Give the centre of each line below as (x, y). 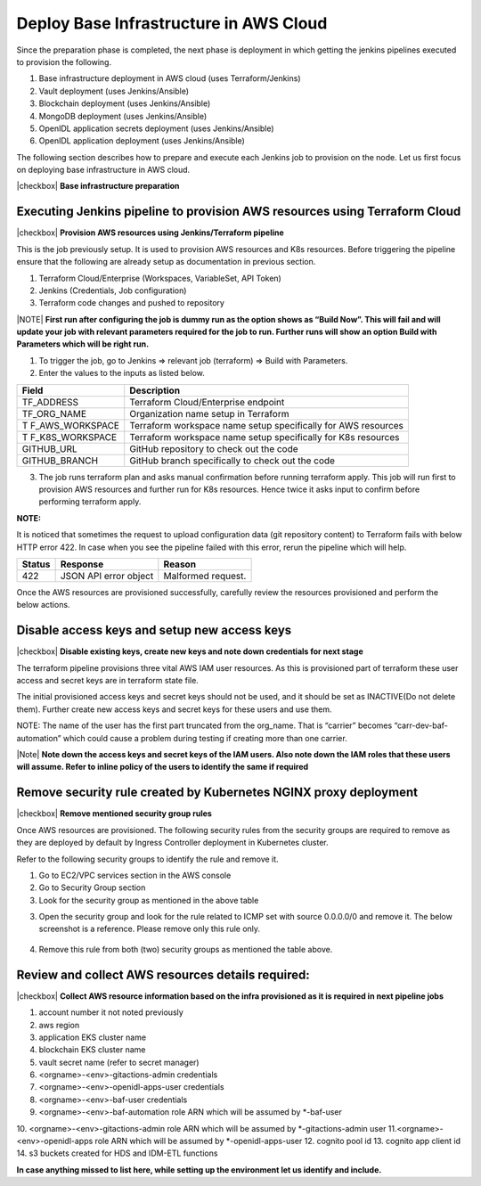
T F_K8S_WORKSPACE (69, 437)
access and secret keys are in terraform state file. (108, 681)
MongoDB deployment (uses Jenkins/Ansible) (123, 116)
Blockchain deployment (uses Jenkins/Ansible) (125, 103)
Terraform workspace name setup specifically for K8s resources (265, 437)
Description (155, 390)
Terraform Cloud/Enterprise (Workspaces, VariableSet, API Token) (160, 278)
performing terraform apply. (90, 502)
